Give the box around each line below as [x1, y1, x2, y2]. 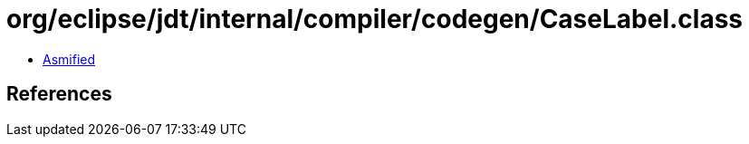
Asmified [43, 51, 96, 67]
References [6, 82, 112, 106]
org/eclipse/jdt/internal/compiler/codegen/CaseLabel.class [6, 4, 743, 34]
